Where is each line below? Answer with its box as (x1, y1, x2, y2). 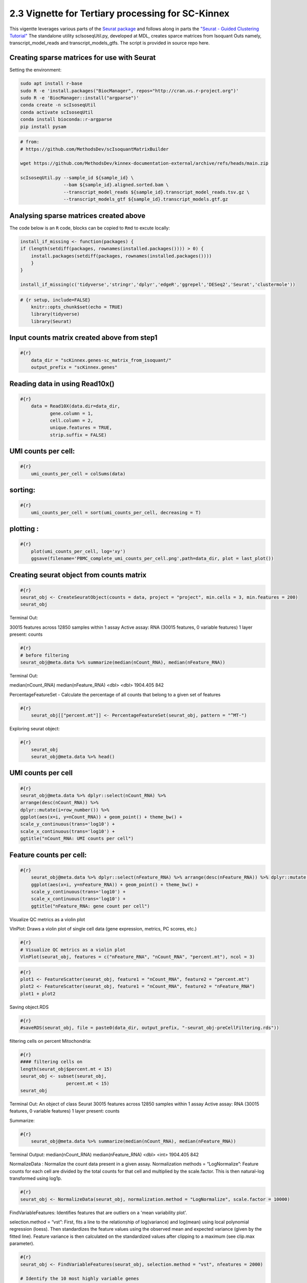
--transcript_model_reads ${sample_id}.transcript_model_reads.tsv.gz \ (63, 189, 250, 195)
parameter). (9, 1240, 35, 1247)
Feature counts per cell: (9, 850, 87, 859)
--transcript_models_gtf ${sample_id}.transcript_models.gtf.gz (63, 197, 228, 202)
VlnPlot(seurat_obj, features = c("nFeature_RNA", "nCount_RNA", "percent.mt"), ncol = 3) (20, 954, 255, 960)
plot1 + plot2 (20, 990, 56, 997)
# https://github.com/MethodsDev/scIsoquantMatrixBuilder (20, 146, 169, 152)
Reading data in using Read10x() (9, 379, 115, 388)
